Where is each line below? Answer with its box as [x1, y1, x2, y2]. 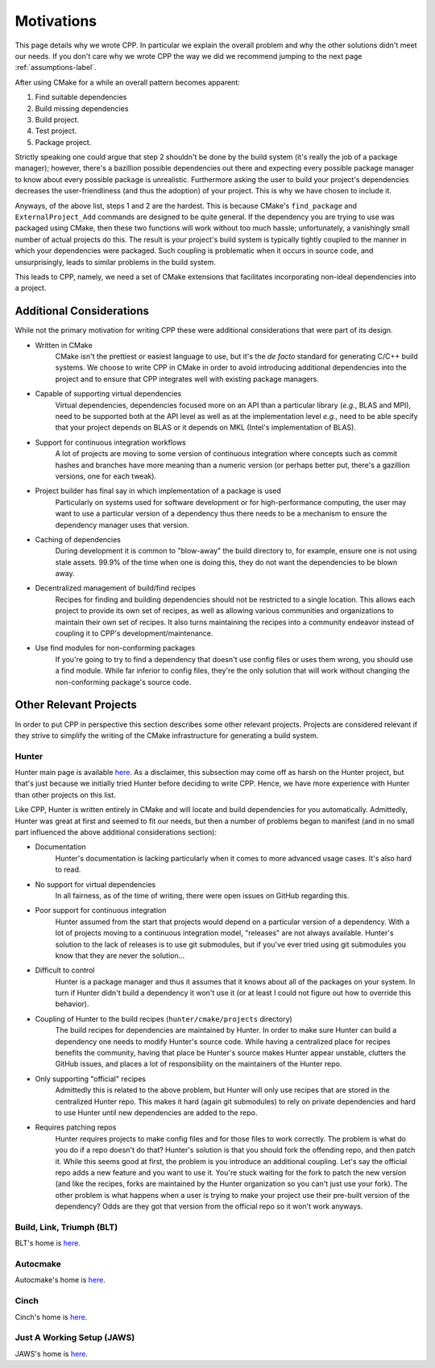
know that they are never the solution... [55, 951, 185, 960]
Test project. [35, 126, 77, 136]
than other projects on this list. [14, 790, 116, 799]
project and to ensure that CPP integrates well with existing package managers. [55, 374, 320, 383]
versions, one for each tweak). [55, 471, 157, 481]
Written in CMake [35, 340, 93, 350]
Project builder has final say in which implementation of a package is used [35, 486, 282, 495]
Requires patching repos [35, 1122, 117, 1132]
